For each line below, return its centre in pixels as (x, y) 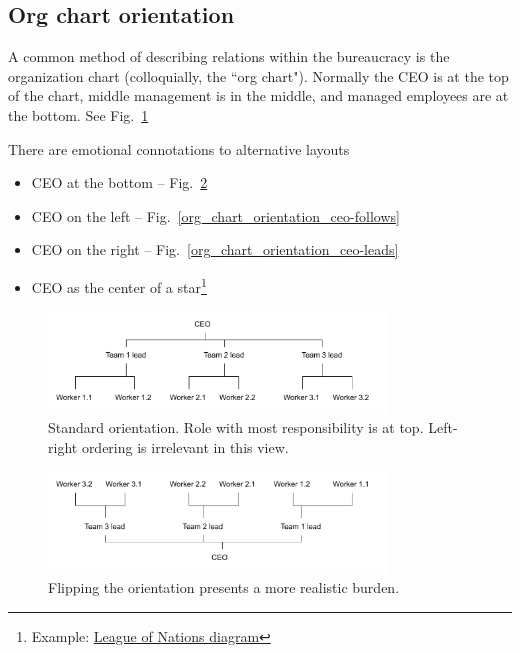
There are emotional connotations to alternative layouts (179, 148)
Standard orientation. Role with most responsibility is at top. (236, 427)
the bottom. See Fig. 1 (78, 114)
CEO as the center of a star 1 (119, 285)
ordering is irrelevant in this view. (185, 446)
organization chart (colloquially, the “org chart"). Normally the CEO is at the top (258, 75)
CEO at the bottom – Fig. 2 (119, 182)
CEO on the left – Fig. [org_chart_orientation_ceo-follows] (215, 215)
